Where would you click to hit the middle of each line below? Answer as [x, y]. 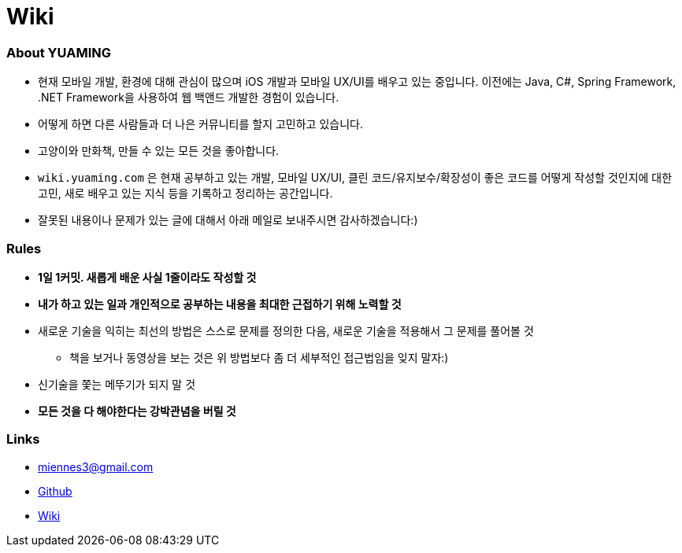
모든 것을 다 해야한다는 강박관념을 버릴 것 [137, 411]
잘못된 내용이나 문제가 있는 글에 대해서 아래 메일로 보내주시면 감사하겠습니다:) [228, 220]
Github [55, 491]
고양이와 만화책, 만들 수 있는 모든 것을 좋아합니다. [159, 151]
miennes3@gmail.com [96, 466]
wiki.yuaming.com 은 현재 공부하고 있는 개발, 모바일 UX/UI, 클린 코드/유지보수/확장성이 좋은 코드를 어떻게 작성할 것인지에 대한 [355, 178]
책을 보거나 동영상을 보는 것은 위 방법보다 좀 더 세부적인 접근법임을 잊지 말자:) [259, 357]
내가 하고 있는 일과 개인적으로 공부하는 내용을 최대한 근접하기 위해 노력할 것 [220, 304]
